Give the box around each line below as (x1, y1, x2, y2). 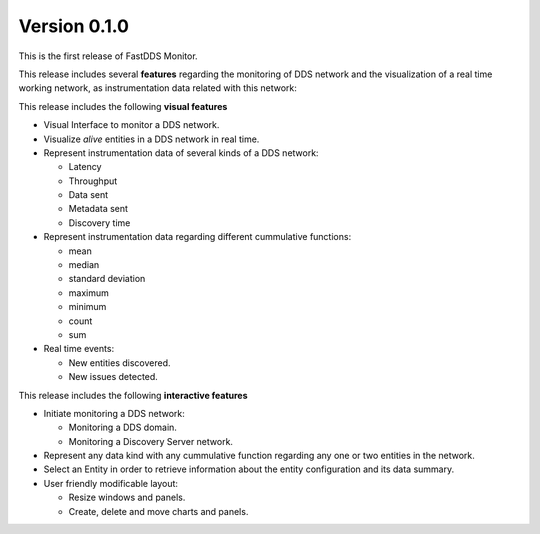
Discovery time (68, 216, 131, 229)
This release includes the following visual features (18, 100, 228, 112)
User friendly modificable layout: (43, 477, 179, 489)
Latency (68, 161, 102, 173)
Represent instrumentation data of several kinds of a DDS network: (43, 146, 319, 159)
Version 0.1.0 (18, 15, 130, 37)
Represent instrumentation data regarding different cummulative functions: (43, 231, 352, 243)
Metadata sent (68, 203, 129, 215)
